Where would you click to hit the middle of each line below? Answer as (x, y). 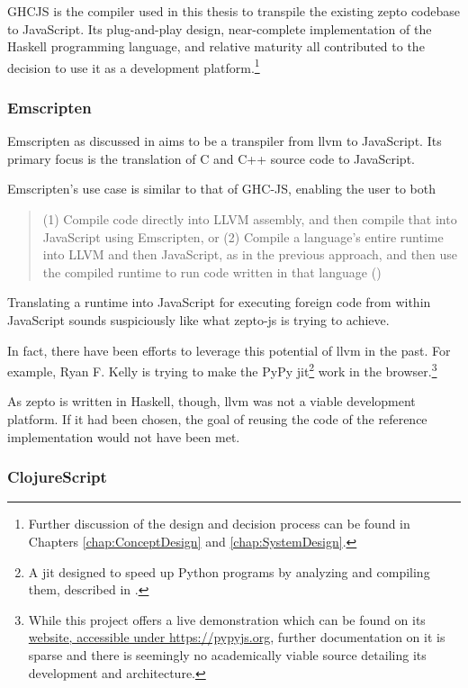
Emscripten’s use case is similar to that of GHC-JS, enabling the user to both (221, 189)
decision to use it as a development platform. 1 (134, 66)
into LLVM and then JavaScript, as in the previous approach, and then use (250, 254)
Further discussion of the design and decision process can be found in (219, 524)
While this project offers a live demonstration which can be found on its (227, 619)
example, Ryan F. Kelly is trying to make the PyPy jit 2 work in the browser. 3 (222, 370)
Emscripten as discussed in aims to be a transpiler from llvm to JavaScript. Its (225, 141)
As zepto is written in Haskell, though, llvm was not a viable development (211, 401)
